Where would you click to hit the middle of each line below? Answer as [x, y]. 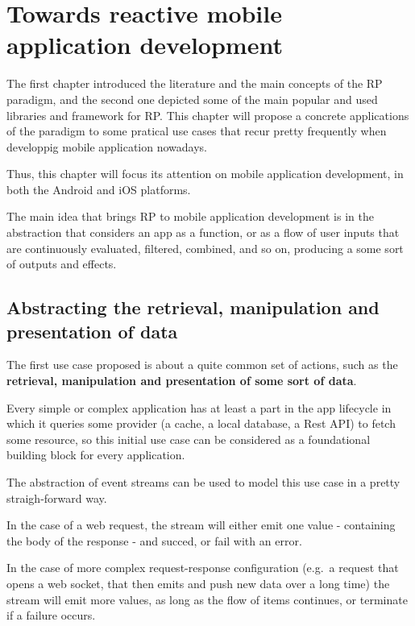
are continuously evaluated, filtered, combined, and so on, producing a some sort [205, 248]
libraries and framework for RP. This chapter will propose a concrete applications [208, 115]
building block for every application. [96, 455]
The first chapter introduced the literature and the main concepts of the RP [195, 83]
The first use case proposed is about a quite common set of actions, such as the [202, 365]
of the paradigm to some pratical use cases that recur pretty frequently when [197, 131]
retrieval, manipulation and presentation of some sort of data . [182, 381]
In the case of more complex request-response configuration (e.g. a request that [203, 568]
